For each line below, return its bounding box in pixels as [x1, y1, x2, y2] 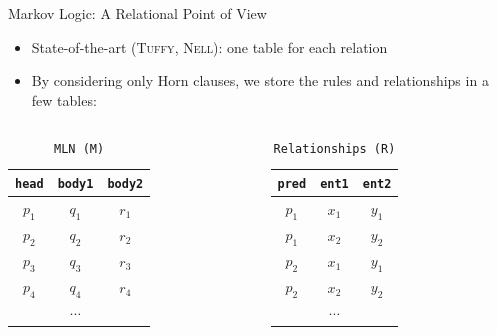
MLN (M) [54, 142, 105, 157]
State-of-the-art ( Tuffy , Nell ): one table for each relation [31, 36, 388, 57]
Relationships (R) [273, 142, 396, 157]
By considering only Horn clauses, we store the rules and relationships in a [31, 70, 489, 91]
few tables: [31, 89, 97, 110]
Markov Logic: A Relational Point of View [8, 3, 267, 23]
